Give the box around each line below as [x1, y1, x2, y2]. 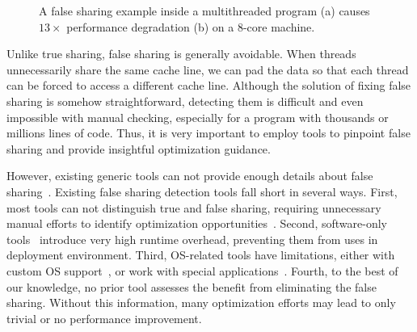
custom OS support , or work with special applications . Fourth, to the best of [6, 262, 398, 279]
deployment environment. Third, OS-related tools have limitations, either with [6, 246, 395, 263]
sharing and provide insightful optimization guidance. [6, 140, 271, 157]
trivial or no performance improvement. [6, 309, 202, 326]
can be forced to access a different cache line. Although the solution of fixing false [6, 77, 411, 94]
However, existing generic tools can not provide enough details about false [6, 167, 373, 184]
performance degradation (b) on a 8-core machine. [66, 18, 315, 35]
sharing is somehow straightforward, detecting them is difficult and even [6, 92, 364, 109]
